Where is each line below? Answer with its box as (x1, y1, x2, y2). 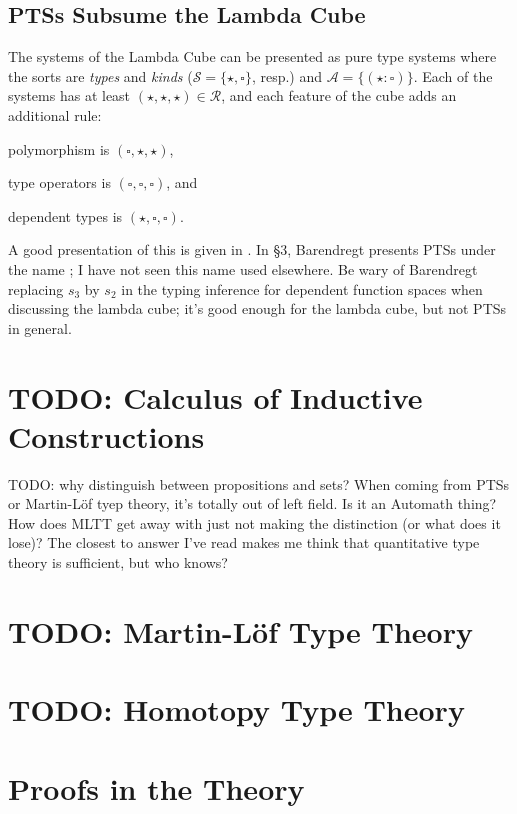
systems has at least (8, 85, 131, 106)
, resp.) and (251, 65, 323, 86)
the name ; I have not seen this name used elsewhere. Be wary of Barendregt (8, 258, 478, 279)
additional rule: (8, 104, 102, 125)
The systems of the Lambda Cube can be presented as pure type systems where (8, 46, 497, 67)
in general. (8, 317, 72, 338)
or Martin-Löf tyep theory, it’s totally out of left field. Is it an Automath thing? (8, 493, 497, 514)
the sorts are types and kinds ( (8, 65, 193, 86)
